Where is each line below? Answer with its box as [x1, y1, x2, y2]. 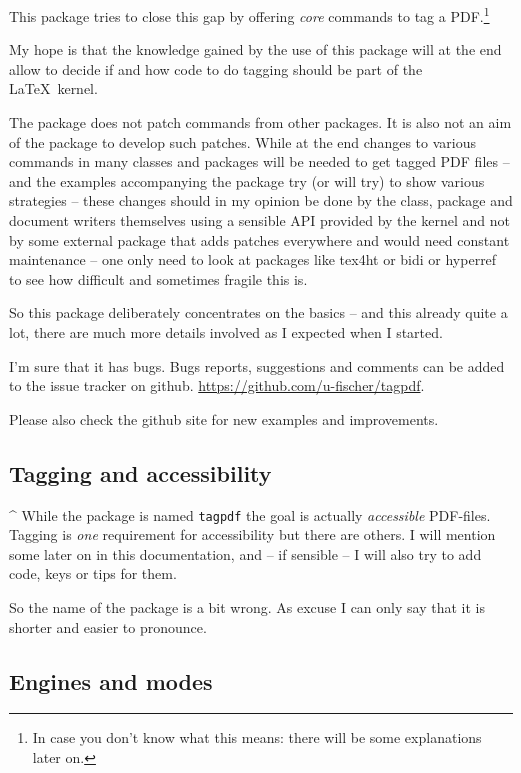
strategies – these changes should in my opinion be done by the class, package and [9, 190, 513, 211]
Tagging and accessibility [9, 457, 272, 488]
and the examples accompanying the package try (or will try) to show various [9, 170, 485, 191]
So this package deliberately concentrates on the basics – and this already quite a [9, 302, 508, 323]
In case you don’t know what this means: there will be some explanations [32, 727, 482, 748]
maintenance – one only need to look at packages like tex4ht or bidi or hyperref [9, 249, 497, 270]
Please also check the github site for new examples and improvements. [9, 408, 439, 429]
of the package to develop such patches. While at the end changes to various [9, 131, 476, 152]
